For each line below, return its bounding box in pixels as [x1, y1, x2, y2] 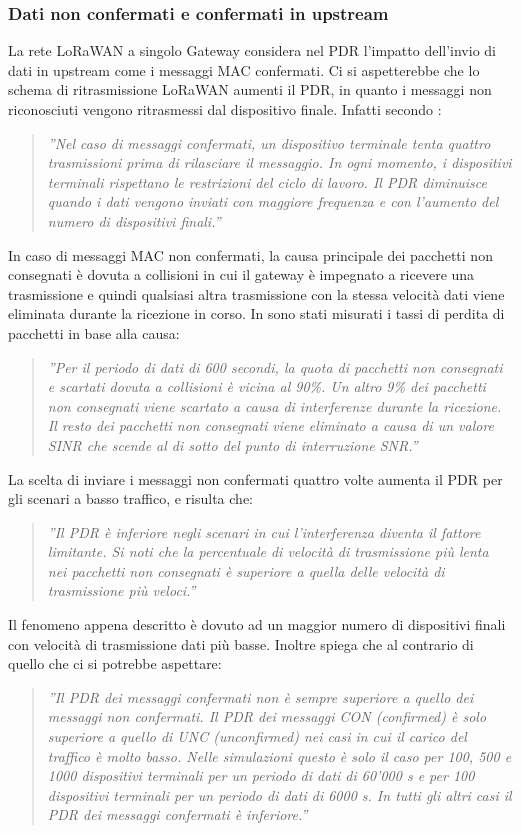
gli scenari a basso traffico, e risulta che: [8, 488, 253, 509]
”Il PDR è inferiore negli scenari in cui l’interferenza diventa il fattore [47, 521, 481, 542]
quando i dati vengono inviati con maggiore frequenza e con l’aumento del [47, 191, 499, 212]
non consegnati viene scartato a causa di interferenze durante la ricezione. [47, 395, 502, 416]
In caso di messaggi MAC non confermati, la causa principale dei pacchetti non [8, 244, 493, 265]
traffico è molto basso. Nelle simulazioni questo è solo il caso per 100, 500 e [47, 745, 512, 766]
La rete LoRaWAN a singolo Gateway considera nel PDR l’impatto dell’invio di [8, 40, 496, 61]
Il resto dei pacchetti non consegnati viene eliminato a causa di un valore [47, 415, 495, 436]
